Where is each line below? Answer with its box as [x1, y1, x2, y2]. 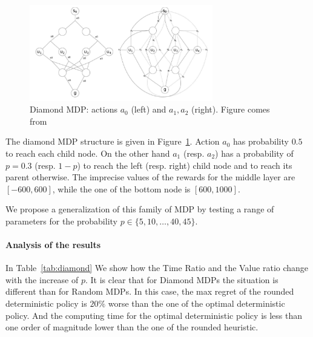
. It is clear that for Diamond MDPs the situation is [85, 273, 278, 286]
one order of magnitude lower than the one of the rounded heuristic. [5, 321, 259, 333]
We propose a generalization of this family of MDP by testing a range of [5, 203, 274, 215]
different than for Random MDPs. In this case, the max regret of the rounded [5, 285, 294, 298]
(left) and [131, 103, 166, 116]
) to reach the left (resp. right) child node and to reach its [77, 159, 292, 171]
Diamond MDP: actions [30, 103, 117, 116]
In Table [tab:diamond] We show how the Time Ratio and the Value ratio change [5, 261, 309, 274]
